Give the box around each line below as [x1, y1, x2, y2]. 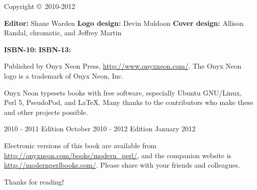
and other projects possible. [4, 106, 88, 117]
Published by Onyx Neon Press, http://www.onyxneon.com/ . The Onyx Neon [4, 61, 242, 71]
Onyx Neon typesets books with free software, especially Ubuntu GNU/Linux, [4, 87, 242, 97]
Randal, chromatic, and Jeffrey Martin [4, 27, 122, 38]
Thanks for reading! [4, 176, 64, 187]
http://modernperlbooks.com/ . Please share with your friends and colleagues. [4, 160, 240, 170]
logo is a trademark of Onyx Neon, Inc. [4, 70, 124, 81]
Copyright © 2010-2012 [4, 1, 75, 11]
